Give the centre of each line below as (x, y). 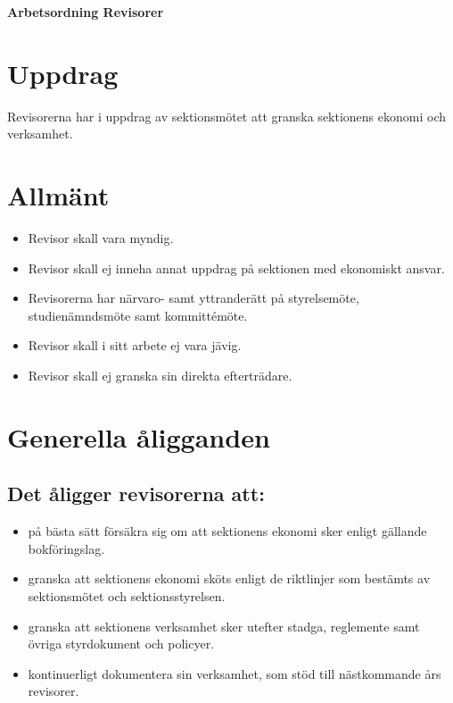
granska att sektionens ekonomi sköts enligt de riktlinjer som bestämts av (229, 578)
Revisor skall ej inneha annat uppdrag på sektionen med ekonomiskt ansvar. (236, 268)
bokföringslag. (66, 548)
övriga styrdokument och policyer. (121, 644)
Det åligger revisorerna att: (136, 494)
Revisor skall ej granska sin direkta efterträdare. (160, 375)
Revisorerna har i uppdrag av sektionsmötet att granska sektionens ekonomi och (227, 116)
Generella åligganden (139, 436)
